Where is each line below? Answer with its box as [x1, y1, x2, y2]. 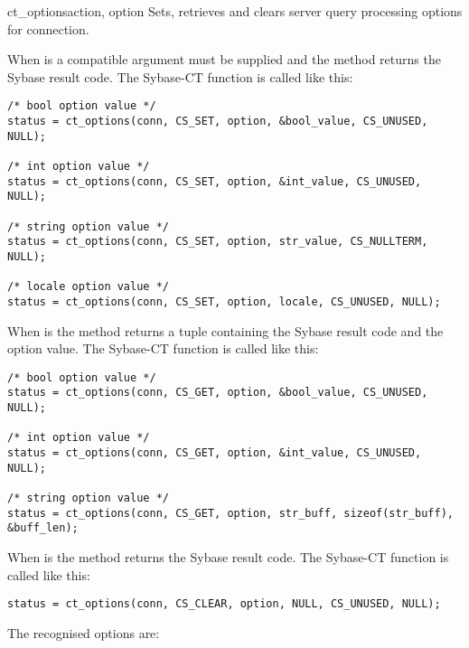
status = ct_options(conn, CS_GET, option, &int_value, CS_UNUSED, [7, 446, 422, 460]
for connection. [7, 19, 89, 38]
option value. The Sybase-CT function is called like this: [7, 339, 319, 358]
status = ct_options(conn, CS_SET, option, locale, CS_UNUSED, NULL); [7, 295, 441, 308]
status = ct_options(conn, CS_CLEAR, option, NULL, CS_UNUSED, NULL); [7, 597, 441, 611]
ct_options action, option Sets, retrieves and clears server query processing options [7, 2, 463, 20]
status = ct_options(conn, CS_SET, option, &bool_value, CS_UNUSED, [7, 115, 428, 128]
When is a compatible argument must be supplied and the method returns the [7, 50, 441, 69]
